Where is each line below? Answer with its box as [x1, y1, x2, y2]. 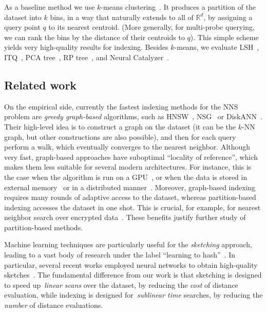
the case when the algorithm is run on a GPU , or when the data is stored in [4, 171, 247, 182]
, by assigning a [203, 11, 253, 22]
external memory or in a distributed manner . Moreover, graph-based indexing [4, 181, 256, 192]
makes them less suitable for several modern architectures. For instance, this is [4, 161, 252, 172]
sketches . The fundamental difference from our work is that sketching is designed [4, 269, 262, 280]
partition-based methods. [4, 222, 83, 232]
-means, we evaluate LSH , [174, 42, 259, 52]
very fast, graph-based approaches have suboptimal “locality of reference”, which [4, 151, 258, 162]
